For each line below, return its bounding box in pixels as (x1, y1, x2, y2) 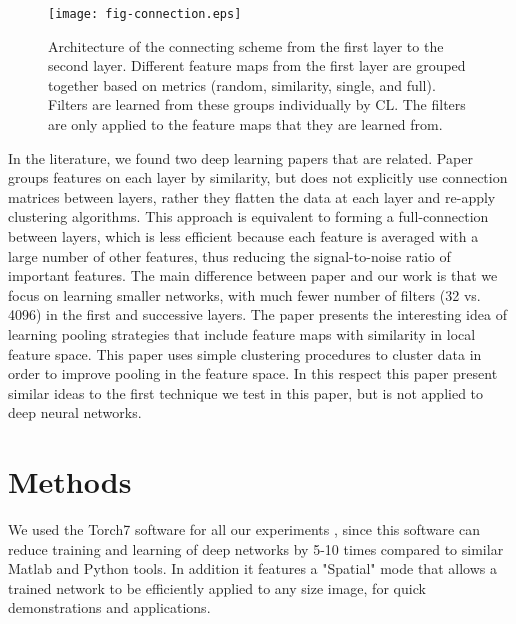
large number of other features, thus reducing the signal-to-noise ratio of (8, 245, 451, 266)
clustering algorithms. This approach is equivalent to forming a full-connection (8, 206, 489, 227)
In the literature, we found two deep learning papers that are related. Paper (8, 147, 473, 168)
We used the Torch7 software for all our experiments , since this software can (8, 519, 480, 540)
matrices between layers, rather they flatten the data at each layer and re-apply (8, 186, 496, 207)
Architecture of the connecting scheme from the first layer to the (48, 35, 444, 56)
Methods (8, 461, 132, 502)
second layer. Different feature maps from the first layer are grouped (48, 55, 466, 76)
